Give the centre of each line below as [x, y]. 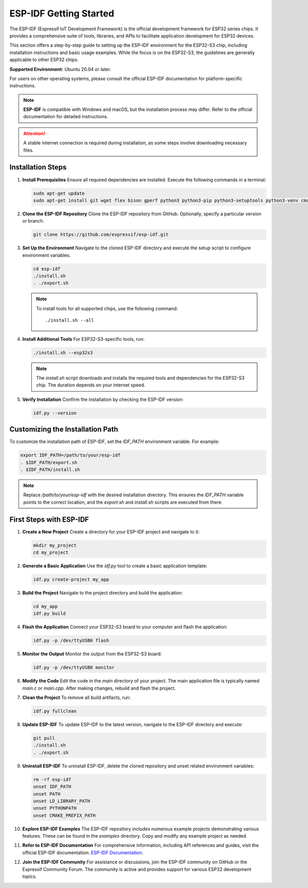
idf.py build [50, 614]
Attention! [34, 133]
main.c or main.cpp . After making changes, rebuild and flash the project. [99, 688]
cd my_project [51, 552]
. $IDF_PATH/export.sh [49, 462]
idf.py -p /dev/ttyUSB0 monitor [74, 668]
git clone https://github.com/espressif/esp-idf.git [101, 235]
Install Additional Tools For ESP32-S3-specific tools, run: [83, 339]
